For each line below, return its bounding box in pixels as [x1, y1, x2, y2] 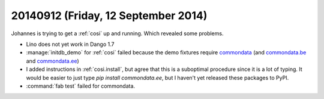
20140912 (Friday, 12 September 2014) [11, 9, 208, 22]
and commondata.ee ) [26, 57, 79, 64]
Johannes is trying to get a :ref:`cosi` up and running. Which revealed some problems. [11, 30, 224, 37]
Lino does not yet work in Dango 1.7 [26, 41, 115, 48]
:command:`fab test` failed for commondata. [26, 82, 135, 89]
